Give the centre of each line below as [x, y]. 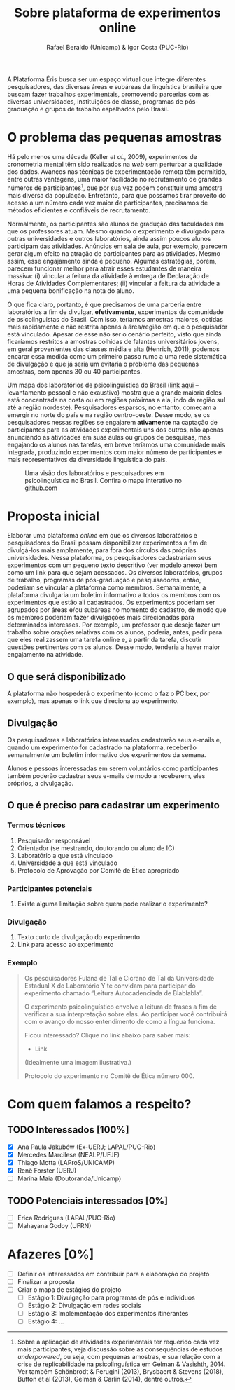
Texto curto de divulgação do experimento [79, 937]
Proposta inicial [54, 516]
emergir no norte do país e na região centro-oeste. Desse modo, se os [109, 414]
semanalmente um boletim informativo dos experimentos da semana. [107, 755]
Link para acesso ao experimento [65, 945]
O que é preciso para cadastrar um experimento [114, 805]
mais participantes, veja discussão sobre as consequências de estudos [120, 1349]
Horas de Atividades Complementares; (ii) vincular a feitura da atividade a [114, 283]
